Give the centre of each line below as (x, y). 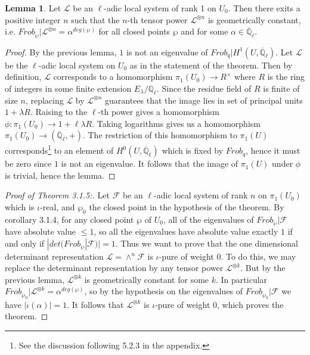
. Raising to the (59, 112)
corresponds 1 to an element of (59, 150)
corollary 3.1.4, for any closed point (69, 219)
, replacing (44, 100)
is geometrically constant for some (147, 279)
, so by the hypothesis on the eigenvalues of (164, 291)
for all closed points (134, 31)
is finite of (281, 88)
